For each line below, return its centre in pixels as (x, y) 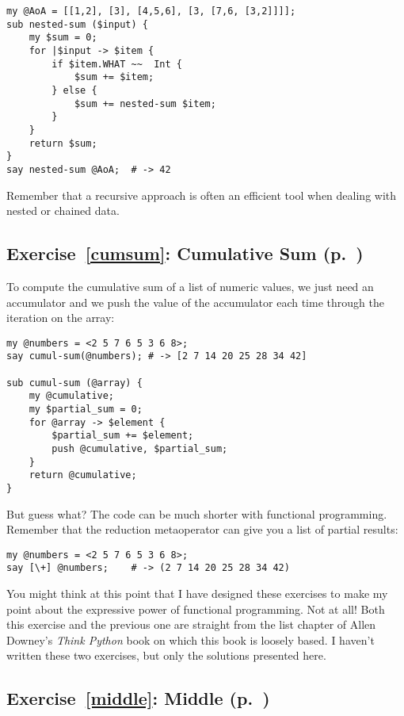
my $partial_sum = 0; (86, 409)
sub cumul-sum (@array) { (74, 383)
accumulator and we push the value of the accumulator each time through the (195, 302)
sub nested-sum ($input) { (77, 24)
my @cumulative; (72, 396)
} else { (74, 90)
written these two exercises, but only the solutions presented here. (166, 655)
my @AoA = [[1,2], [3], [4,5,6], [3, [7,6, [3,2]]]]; (151, 11)
